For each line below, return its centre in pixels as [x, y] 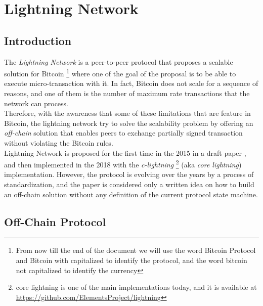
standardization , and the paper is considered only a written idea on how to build [129, 184]
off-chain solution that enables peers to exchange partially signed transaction [123, 133]
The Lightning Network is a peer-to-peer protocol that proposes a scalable [119, 61]
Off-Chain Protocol [55, 221]
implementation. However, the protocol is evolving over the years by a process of [129, 174]
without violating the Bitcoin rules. [59, 142]
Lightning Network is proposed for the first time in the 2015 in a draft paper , [125, 152]
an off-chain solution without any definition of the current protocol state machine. [131, 194]
